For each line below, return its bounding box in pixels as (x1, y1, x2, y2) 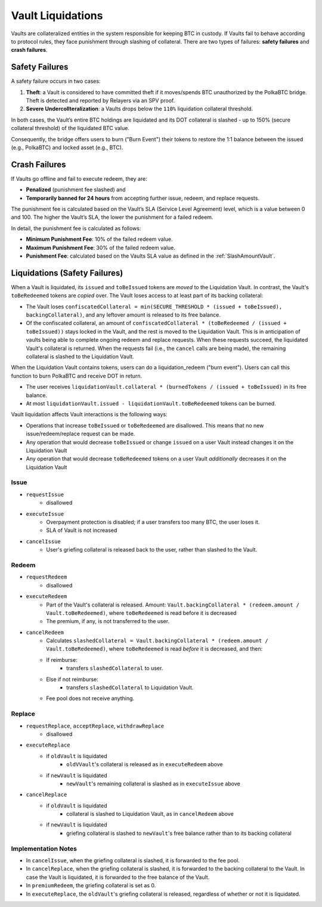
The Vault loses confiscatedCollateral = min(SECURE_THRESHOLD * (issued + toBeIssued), (26, 303, 283, 310)
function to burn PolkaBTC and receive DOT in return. (11, 372, 143, 379)
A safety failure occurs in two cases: (11, 78, 101, 85)
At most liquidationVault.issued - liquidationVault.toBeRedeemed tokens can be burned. (26, 400, 277, 407)
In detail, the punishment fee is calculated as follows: (11, 224, 141, 232)
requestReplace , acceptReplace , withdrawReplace (26, 722, 164, 729)
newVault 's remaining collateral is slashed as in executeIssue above (66, 780, 241, 787)
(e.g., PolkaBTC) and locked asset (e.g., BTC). (11, 144, 123, 151)
